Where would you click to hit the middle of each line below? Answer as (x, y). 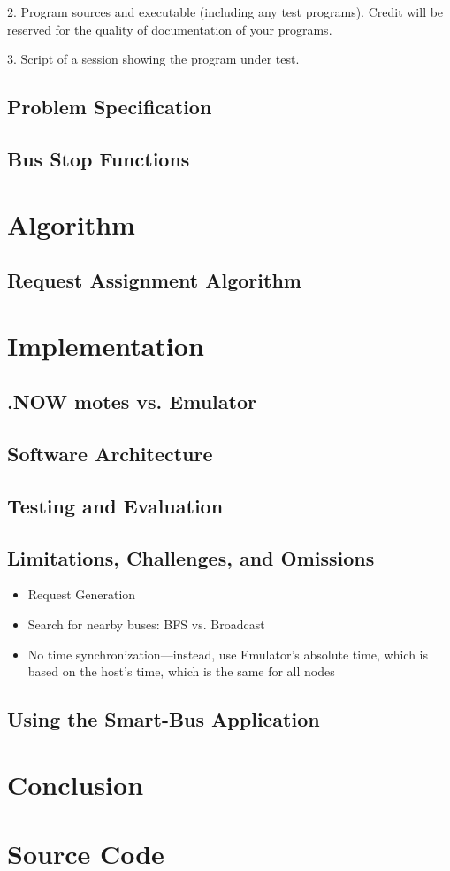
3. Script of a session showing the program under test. (153, 59)
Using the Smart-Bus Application (164, 719)
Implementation (106, 345)
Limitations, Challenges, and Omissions (191, 557)
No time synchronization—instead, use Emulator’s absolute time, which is (228, 654)
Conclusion (76, 784)
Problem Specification (110, 107)
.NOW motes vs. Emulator (132, 401)
